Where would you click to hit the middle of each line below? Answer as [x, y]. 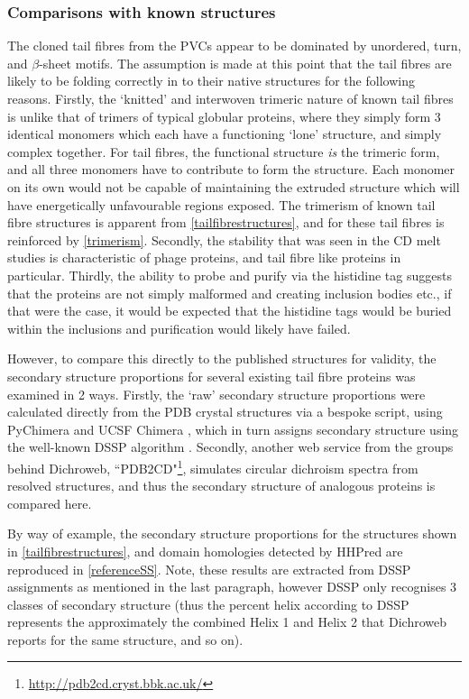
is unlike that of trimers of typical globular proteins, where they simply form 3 [224, 116]
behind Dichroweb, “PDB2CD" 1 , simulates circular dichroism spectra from [213, 466]
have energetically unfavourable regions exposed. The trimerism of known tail [221, 204]
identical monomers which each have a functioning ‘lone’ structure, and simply [225, 134]
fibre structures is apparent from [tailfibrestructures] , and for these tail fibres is [226, 222]
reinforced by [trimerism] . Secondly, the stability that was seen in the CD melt [224, 239]
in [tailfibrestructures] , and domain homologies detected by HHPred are [205, 551]
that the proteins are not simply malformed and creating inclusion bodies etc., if [230, 293]
